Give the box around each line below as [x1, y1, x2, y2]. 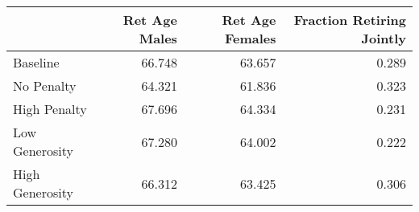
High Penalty [13, 100, 87, 118]
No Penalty [13, 76, 77, 95]
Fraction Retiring [293, 10, 406, 29]
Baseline [13, 53, 60, 71]
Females [224, 29, 276, 47]
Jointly [361, 29, 406, 47]
